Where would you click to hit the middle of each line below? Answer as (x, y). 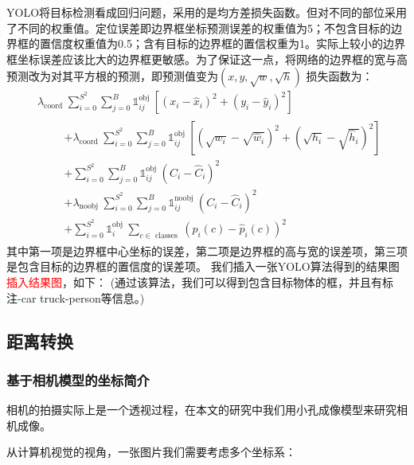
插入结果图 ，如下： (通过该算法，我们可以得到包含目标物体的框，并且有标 (200, 282)
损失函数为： (340, 76)
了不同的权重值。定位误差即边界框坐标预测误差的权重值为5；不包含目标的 (199, 27)
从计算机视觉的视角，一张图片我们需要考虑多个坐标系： (151, 452)
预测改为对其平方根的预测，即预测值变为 (112, 76)
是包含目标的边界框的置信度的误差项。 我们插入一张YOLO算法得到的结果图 (203, 266)
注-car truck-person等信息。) (76, 297)
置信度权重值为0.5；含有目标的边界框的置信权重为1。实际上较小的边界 (222, 43)
